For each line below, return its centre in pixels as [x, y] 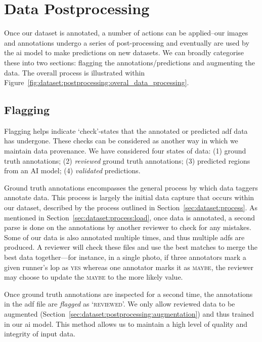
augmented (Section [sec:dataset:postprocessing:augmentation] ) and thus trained [129, 313]
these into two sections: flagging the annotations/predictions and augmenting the [129, 62]
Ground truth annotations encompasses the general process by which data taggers [131, 187]
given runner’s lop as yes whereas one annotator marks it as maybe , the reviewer [129, 267]
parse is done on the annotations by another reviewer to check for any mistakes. [128, 227]
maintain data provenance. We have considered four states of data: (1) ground [125, 151]
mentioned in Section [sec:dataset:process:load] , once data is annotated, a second [129, 217]
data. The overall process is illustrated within [75, 72]
